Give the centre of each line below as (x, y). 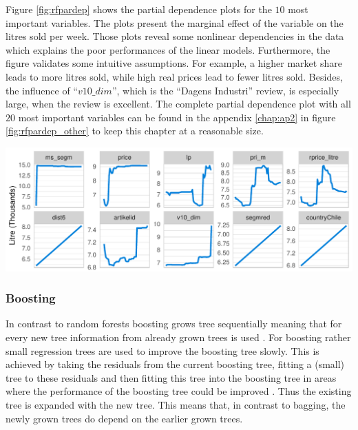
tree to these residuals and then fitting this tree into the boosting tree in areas (171, 377)
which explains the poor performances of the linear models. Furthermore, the (168, 49)
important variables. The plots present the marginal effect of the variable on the (175, 22)
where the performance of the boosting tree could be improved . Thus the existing (179, 391)
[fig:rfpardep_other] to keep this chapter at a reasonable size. (135, 131)
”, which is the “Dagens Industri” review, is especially (225, 90)
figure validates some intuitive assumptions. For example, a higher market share (174, 63)
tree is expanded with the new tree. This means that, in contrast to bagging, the (176, 404)
